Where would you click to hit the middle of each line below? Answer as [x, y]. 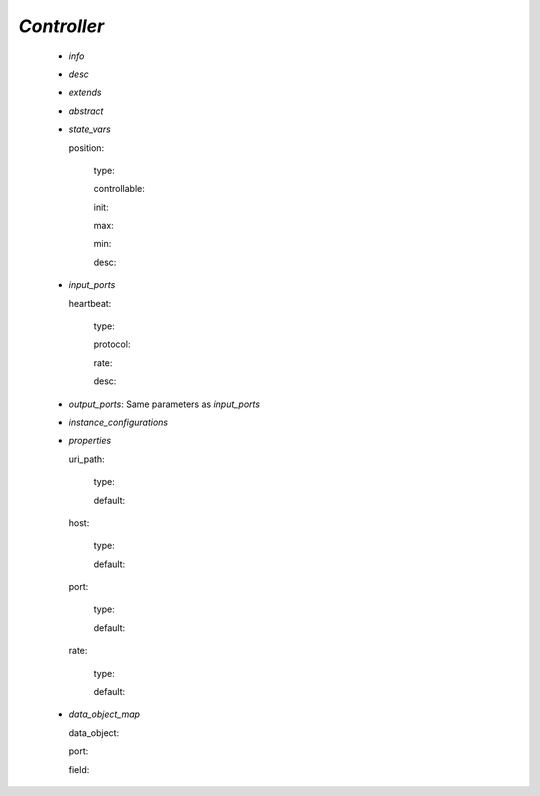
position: [86, 147]
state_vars [90, 129]
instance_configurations [118, 422]
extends [85, 92]
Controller [61, 26]
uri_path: [86, 459]
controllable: [119, 189]
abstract [86, 111]
